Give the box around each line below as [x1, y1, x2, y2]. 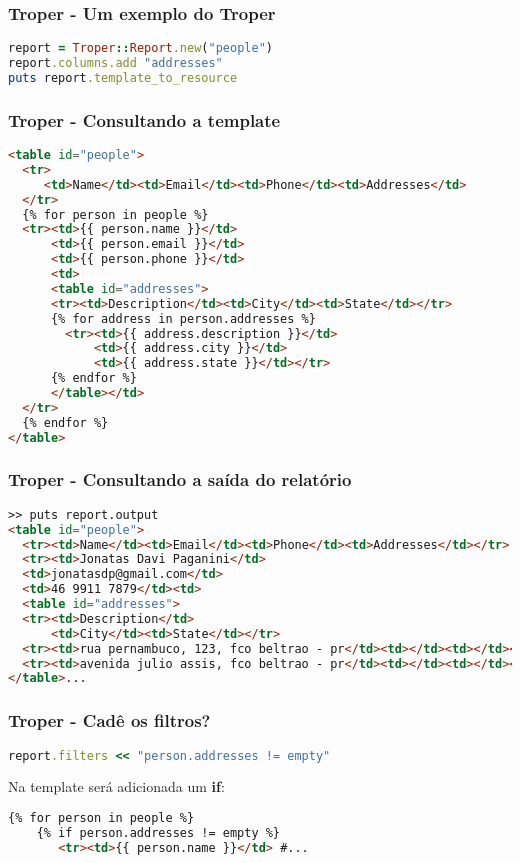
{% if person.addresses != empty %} [36, 825, 281, 840]
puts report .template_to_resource [8, 70, 238, 85]
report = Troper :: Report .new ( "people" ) [8, 41, 273, 56]
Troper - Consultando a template [8, 107, 281, 132]
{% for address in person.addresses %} [50, 311, 316, 326]
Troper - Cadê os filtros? [8, 708, 211, 733]
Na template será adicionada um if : [8, 776, 225, 797]
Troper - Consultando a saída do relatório [8, 467, 352, 492]
